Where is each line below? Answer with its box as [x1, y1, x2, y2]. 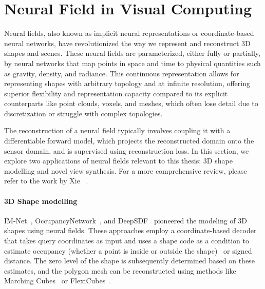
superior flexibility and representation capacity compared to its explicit [4, 88, 228, 98]
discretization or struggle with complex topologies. [4, 108, 163, 118]
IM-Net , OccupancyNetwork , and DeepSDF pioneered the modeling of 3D [4, 215, 248, 225]
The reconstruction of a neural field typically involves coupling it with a [4, 125, 231, 136]
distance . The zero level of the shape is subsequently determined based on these [4, 255, 255, 266]
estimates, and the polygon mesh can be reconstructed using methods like [4, 265, 236, 276]
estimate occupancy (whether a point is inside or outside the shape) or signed [4, 245, 252, 256]
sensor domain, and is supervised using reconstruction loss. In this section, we [4, 145, 249, 156]
